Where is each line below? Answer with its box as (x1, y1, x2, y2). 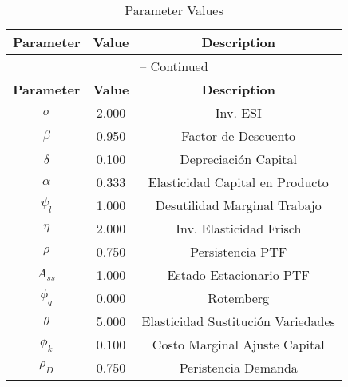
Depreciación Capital (180, 150, 297, 168)
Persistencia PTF (190, 242, 287, 261)
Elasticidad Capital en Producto (148, 173, 329, 191)
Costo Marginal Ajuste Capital (152, 335, 325, 353)
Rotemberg (208, 289, 270, 307)
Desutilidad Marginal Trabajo (155, 196, 322, 214)
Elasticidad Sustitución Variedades (141, 312, 335, 330)
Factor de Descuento (181, 126, 296, 145)
